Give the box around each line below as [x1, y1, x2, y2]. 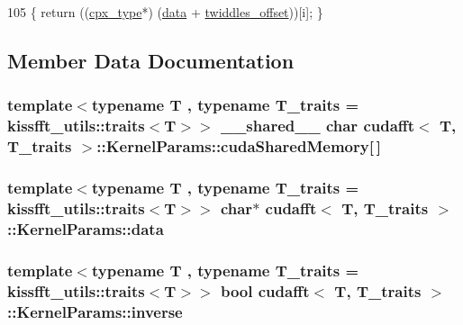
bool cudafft [220, 279, 310, 302]
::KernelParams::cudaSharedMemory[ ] [96, 135, 381, 158]
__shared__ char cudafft [220, 114, 415, 137]
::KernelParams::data [7, 217, 164, 239]
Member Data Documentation [7, 46, 295, 74]
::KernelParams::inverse [7, 300, 183, 322]
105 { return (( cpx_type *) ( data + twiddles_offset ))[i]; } [7, 3, 323, 21]
